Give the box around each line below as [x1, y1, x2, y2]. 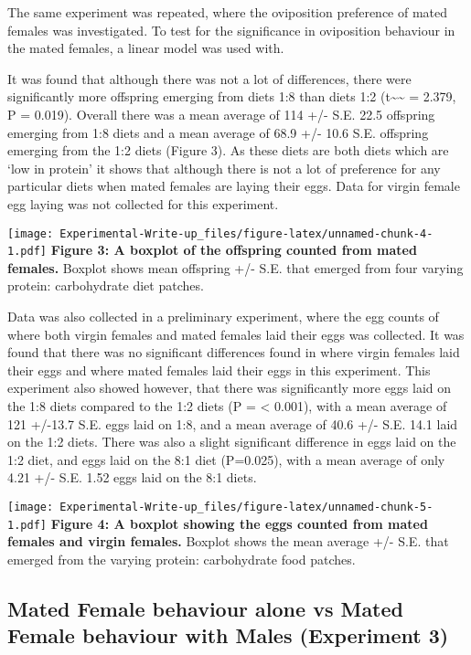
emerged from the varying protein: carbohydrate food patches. [7, 549, 356, 568]
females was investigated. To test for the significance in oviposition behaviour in [7, 20, 455, 39]
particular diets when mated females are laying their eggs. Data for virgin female [7, 176, 460, 195]
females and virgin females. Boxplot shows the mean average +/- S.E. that [7, 532, 449, 551]
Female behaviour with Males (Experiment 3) [7, 621, 449, 650]
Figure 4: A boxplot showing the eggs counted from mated [50, 513, 428, 533]
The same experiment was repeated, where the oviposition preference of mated [7, 3, 448, 21]
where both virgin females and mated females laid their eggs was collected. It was [7, 324, 465, 343]
